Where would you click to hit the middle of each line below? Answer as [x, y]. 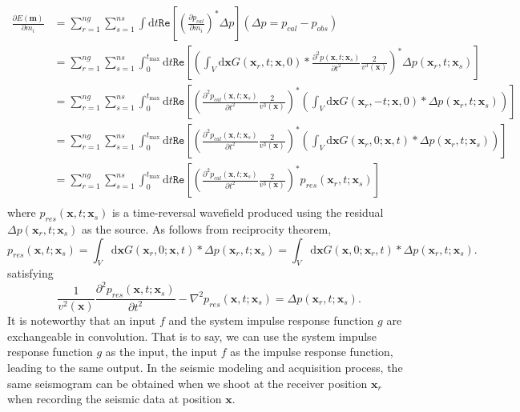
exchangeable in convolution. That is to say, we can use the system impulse [192, 336]
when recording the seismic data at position [115, 399]
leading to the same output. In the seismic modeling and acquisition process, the [205, 368]
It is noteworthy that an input [82, 320]
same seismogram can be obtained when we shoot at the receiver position [187, 383]
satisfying [30, 273]
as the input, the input [161, 352]
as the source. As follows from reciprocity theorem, [206, 228]
